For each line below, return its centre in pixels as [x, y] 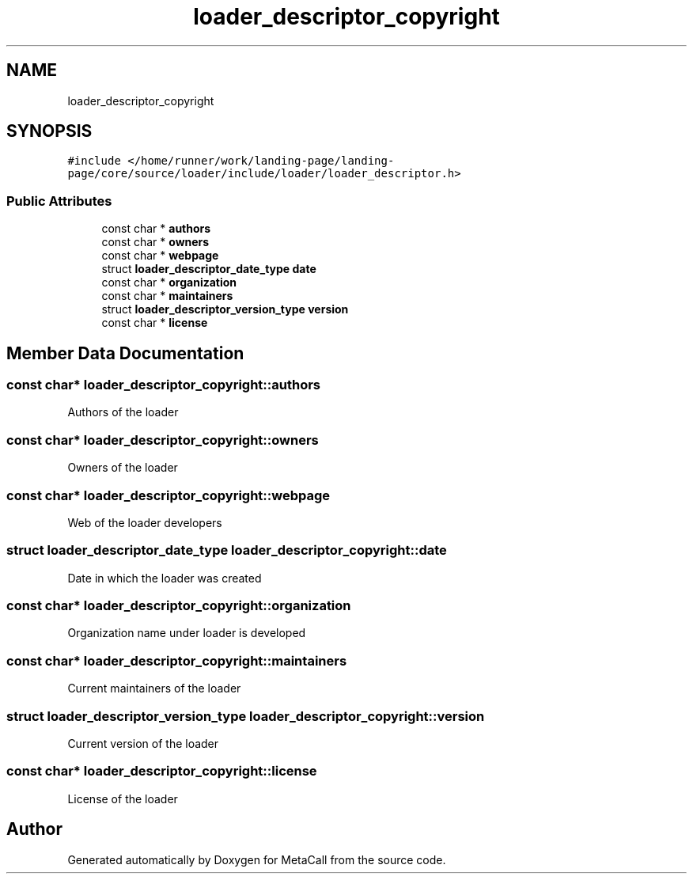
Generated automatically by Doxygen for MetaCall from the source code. [257, 859]
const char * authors [156, 229]
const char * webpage [160, 256]
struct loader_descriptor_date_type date [209, 269]
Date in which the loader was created [165, 578]
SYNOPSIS [49, 131]
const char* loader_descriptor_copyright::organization [179, 606]
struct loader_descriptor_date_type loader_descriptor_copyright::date [227, 550]
